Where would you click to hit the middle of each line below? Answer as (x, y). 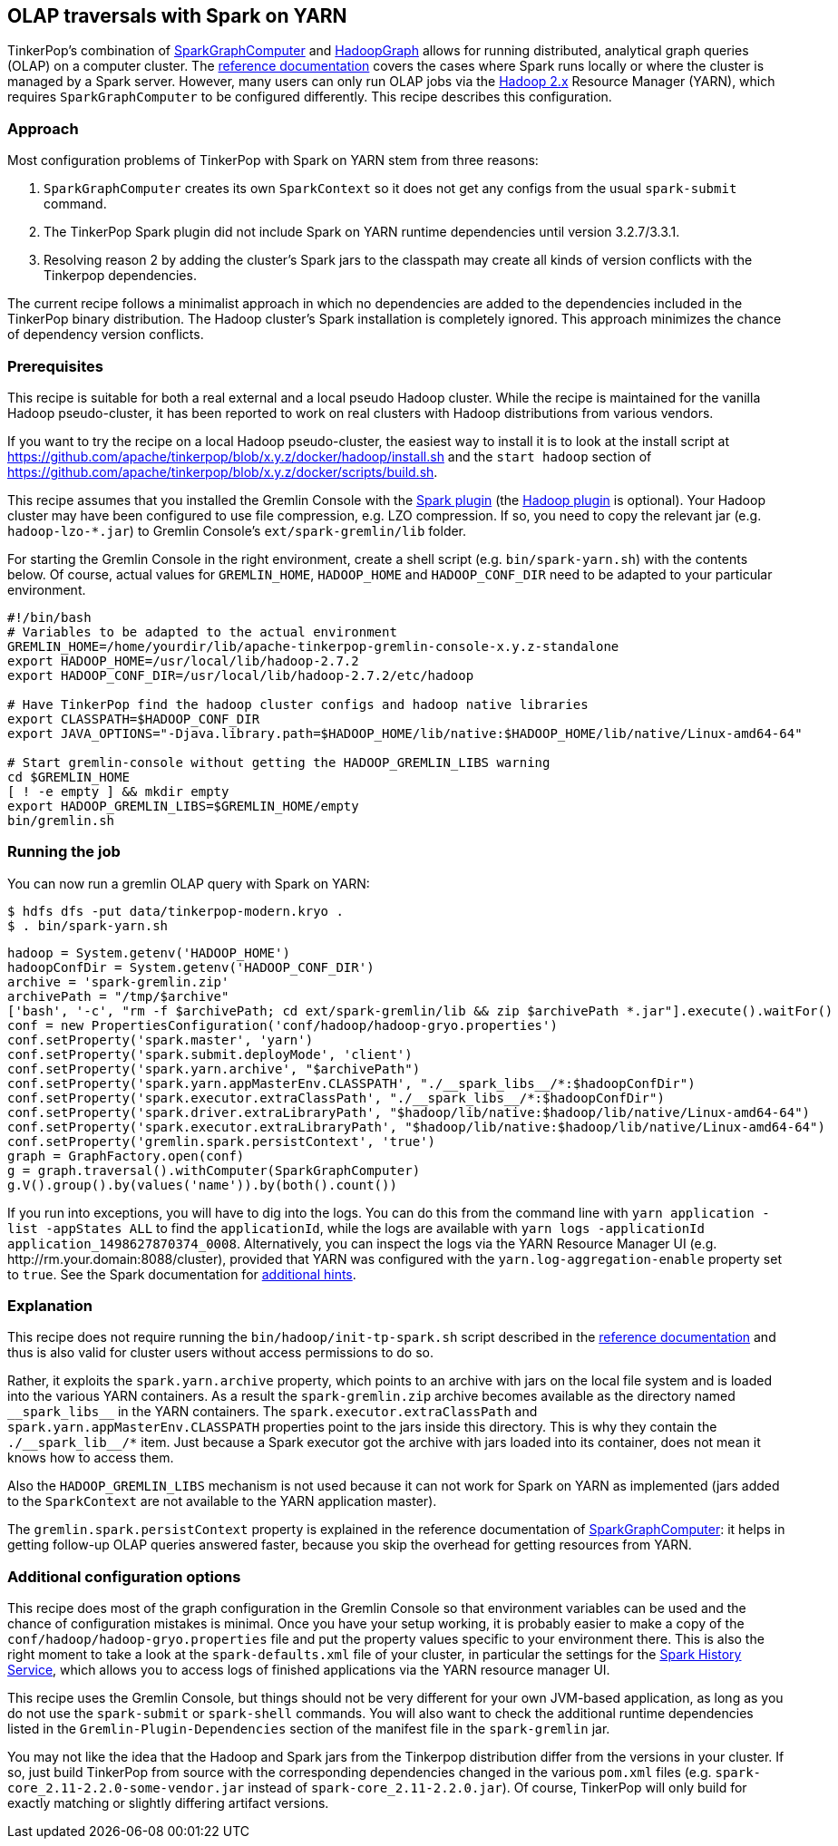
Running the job (64, 852)
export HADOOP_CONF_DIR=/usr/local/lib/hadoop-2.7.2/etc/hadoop (241, 675)
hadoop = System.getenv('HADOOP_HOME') (149, 952)
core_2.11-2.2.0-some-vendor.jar (126, 1788)
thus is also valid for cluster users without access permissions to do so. (220, 1353)
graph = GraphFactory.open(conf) (126, 1156)
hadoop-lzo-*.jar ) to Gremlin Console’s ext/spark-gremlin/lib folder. (237, 530)
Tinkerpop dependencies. (120, 276)
